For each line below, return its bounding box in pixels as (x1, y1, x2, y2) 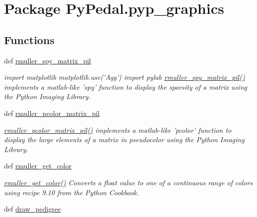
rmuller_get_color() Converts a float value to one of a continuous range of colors (4, 177, 253, 187)
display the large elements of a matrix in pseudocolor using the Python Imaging (4, 134, 245, 145)
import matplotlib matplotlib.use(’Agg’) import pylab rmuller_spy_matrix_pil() (4, 72, 245, 82)
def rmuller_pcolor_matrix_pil (4, 108, 100, 118)
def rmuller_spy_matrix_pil (4, 55, 91, 65)
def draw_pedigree (4, 204, 61, 214)
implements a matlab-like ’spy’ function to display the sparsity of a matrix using (4, 81, 247, 92)
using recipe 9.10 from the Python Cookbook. (4, 187, 139, 197)
